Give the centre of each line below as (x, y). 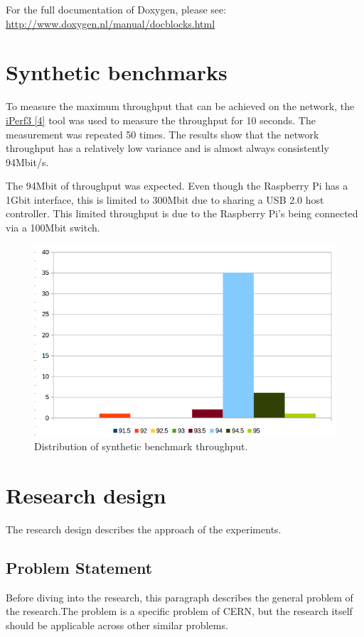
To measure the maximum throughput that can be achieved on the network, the (180, 106)
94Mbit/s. (27, 162)
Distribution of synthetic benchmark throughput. (141, 446)
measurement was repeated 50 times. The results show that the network (162, 134)
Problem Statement (79, 568)
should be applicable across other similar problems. (117, 625)
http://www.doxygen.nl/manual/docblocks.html (111, 23)
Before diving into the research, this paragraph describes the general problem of (180, 597)
